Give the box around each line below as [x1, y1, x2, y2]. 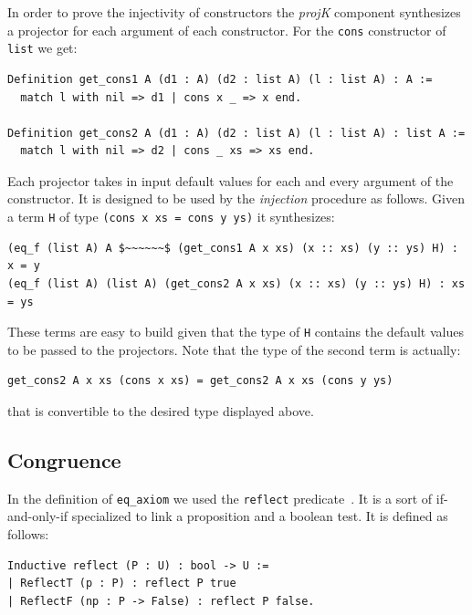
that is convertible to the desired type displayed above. [7, 401, 314, 420]
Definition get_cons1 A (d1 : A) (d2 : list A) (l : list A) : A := [7, 72, 433, 86]
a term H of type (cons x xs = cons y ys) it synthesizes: [7, 207, 335, 226]
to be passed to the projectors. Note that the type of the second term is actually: [7, 339, 461, 359]
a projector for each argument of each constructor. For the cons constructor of [7, 20, 446, 39]
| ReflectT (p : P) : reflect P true [7, 577, 236, 590]
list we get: [7, 38, 78, 57]
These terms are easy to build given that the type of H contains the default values [7, 322, 464, 341]
